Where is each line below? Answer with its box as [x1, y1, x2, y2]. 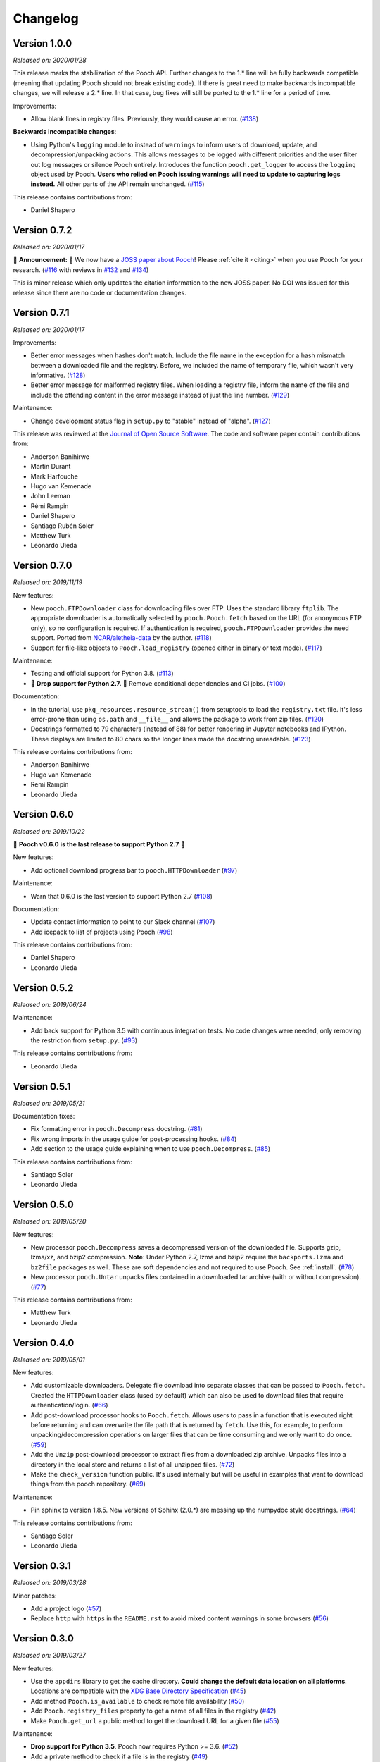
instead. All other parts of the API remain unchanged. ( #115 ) [30, 180, 205, 188]
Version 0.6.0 [13, 808, 74, 820]
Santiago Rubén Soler [30, 522, 94, 530]
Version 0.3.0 [13, 1632, 74, 1645]
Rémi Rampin [30, 501, 69, 510]
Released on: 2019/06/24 [13, 1000, 87, 1009]
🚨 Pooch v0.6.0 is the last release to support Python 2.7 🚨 [13, 839, 185, 849]
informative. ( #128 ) [30, 371, 86, 380]
